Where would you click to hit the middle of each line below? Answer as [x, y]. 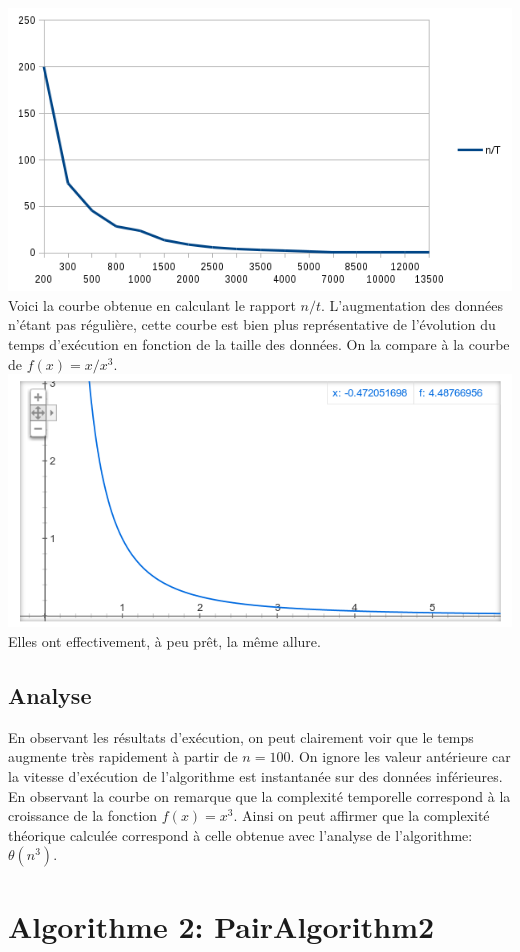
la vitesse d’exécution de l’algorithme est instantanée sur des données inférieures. [255, 775]
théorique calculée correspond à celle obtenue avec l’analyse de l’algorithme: [240, 834]
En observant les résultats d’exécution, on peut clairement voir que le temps [241, 736]
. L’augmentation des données [412, 304]
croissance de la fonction [83, 815]
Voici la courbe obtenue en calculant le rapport [152, 304]
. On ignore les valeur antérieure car [400, 756]
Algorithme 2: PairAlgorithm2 [221, 925]
